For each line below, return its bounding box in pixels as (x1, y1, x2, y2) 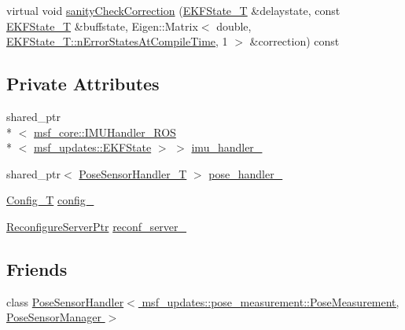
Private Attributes (6, 71, 160, 96)
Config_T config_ (6, 192, 94, 208)
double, (216, 17, 252, 34)
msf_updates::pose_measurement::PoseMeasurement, (142, 293, 399, 310)
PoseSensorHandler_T (79, 165, 187, 181)
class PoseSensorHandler (6, 293, 124, 310)
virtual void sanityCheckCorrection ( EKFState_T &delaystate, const (6, 2, 341, 18)
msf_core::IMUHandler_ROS (34, 123, 176, 140)
